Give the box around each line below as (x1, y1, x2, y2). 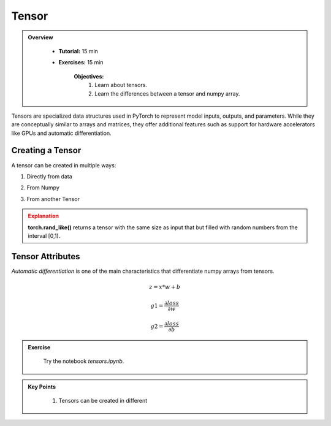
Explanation (28, 212, 59, 220)
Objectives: (74, 72, 104, 80)
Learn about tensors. (94, 82, 147, 89)
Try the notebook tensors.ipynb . (43, 357, 124, 365)
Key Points (28, 383, 56, 390)
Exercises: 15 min (58, 59, 104, 66)
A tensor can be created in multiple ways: (11, 161, 116, 169)
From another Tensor (26, 195, 80, 202)
